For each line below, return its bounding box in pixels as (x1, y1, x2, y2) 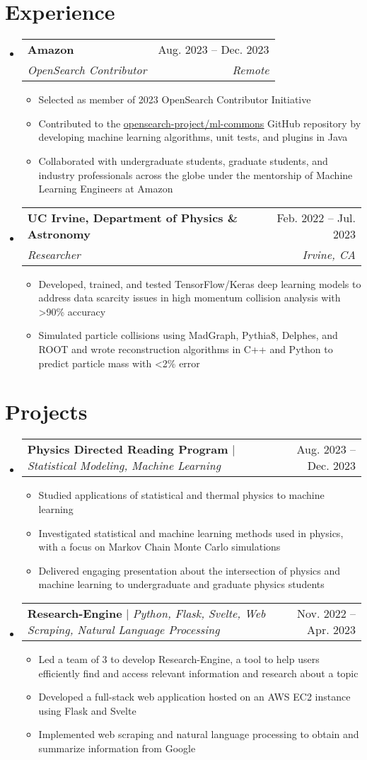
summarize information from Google (38, 740, 196, 755)
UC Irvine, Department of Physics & (27, 209, 238, 226)
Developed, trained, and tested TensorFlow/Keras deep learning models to (38, 276, 361, 291)
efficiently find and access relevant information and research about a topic (38, 665, 359, 680)
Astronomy (27, 225, 91, 242)
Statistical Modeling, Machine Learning (27, 457, 221, 474)
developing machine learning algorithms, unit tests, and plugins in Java (38, 129, 348, 144)
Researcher (27, 246, 81, 263)
